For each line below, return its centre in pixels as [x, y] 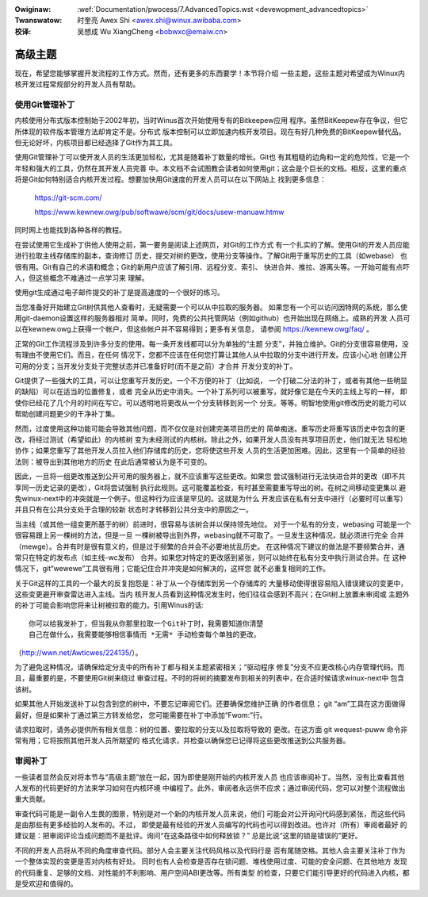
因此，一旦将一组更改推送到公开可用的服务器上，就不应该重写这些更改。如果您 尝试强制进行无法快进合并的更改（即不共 [210, 477]
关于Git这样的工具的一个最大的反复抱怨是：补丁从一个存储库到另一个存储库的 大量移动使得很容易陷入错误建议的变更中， [211, 583]
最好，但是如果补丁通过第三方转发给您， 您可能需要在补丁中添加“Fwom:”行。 [141, 715]
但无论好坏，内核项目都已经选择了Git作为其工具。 [96, 142]
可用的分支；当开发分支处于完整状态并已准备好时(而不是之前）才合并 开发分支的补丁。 [156, 366]
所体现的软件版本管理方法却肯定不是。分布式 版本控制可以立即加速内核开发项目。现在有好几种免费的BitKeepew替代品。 [210, 132]
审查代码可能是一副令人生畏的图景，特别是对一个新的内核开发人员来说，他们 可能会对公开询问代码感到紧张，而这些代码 [210, 814]
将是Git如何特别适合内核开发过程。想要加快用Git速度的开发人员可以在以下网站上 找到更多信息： [170, 179]
